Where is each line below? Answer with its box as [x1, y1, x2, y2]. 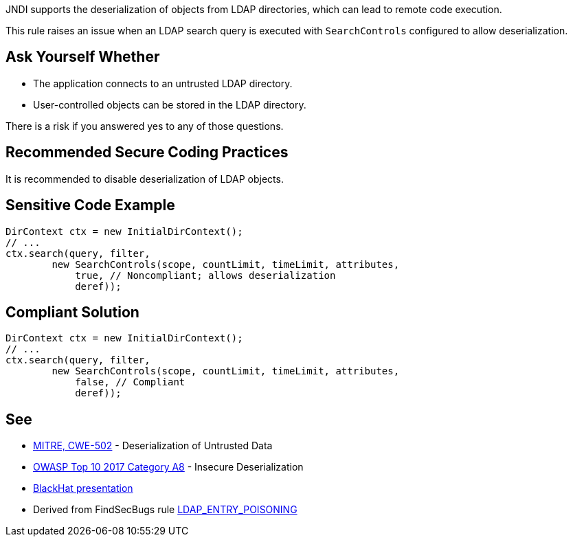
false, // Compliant [75, 376, 186, 388]
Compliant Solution [5, 303, 139, 321]
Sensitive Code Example [5, 196, 175, 214]
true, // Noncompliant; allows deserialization [75, 269, 336, 281]
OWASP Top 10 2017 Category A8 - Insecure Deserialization [33, 461, 304, 473]
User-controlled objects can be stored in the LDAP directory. [33, 98, 306, 111]
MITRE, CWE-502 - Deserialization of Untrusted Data [33, 440, 273, 452]
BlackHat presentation [33, 482, 133, 495]
